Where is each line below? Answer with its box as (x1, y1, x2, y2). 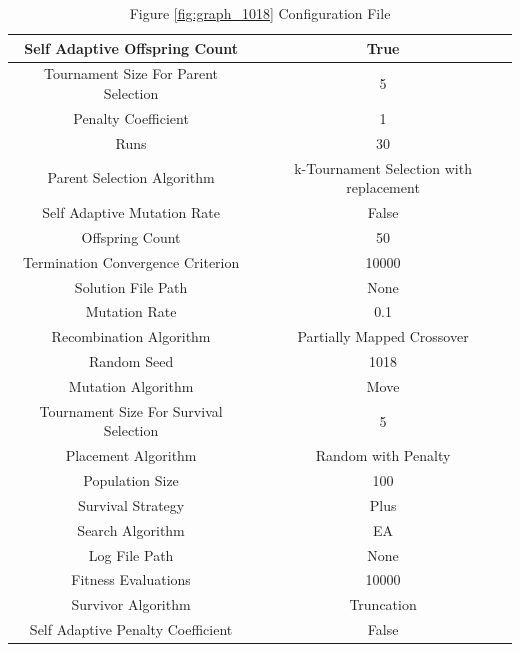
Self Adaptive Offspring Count (24, 37, 238, 58)
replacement (346, 177, 420, 198)
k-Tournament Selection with (294, 157, 472, 178)
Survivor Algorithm (71, 594, 191, 615)
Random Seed (88, 351, 174, 372)
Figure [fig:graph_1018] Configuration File (129, 3, 391, 23)
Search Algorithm (77, 519, 185, 540)
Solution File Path (74, 276, 188, 297)
